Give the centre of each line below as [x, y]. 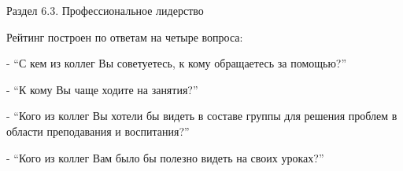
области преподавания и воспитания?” [98, 131]
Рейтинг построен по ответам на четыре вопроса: [125, 36]
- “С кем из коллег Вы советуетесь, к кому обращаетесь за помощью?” [177, 63]
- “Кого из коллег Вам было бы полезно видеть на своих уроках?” [165, 157]
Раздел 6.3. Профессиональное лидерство [105, 10]
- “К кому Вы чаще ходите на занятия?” [102, 89]
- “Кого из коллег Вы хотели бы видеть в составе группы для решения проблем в [202, 116]
